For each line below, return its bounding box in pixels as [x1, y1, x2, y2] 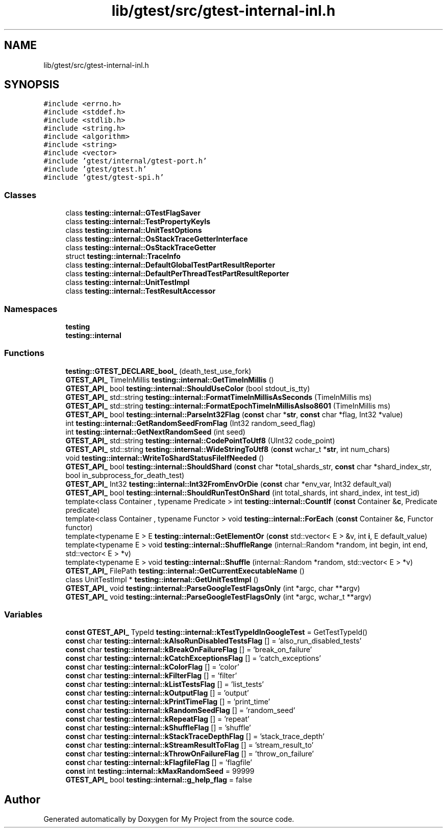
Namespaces [4, 303, 58, 314]
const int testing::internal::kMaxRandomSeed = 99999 [65, 767, 255, 776]
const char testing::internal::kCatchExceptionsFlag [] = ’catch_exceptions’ [65, 654, 321, 663]
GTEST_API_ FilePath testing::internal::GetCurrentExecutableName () [65, 566, 305, 575]
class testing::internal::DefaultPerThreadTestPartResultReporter [65, 269, 289, 278]
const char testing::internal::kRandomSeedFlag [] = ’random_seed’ [65, 706, 295, 715]
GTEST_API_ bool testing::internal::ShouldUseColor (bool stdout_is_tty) [65, 384, 310, 393]
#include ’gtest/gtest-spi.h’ [43, 173, 164, 182]
